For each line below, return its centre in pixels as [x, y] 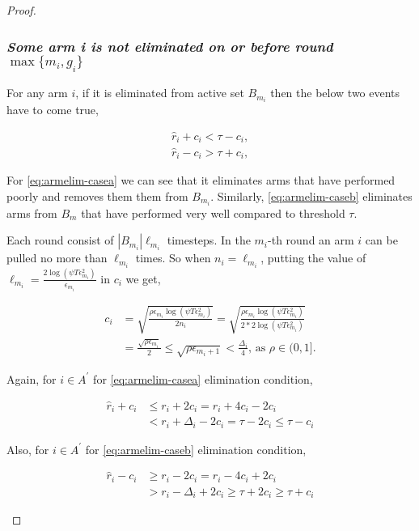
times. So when [173, 258]
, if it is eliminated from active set [160, 93]
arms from [32, 212]
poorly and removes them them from [97, 195]
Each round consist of [60, 240]
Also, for [28, 449]
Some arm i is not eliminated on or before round [170, 46]
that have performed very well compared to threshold [213, 212]
